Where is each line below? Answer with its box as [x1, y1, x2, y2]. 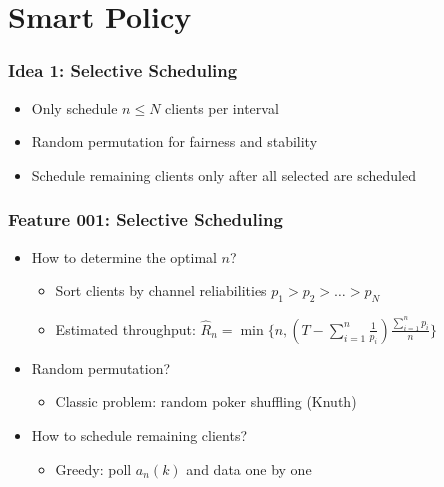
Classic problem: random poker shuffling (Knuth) [55, 391, 357, 412]
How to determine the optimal [31, 246, 217, 267]
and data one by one [186, 458, 312, 479]
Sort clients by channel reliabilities [55, 280, 267, 301]
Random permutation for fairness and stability [31, 131, 318, 152]
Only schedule [31, 97, 118, 118]
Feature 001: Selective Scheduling [8, 207, 283, 232]
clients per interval [165, 97, 279, 118]
